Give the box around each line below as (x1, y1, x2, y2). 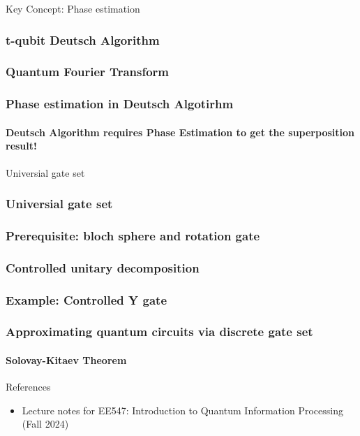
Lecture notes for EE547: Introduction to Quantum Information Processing (22, 402, 343, 417)
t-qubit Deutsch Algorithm (6, 31, 160, 48)
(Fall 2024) (22, 416, 69, 431)
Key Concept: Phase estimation (6, 1, 140, 15)
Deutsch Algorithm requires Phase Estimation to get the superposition (6, 124, 354, 139)
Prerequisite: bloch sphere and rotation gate (6, 226, 260, 244)
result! (6, 138, 37, 153)
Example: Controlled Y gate (6, 291, 167, 308)
